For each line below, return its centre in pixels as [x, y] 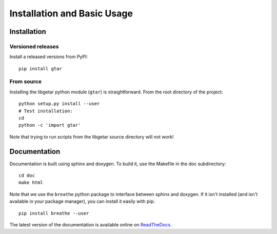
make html [31, 183]
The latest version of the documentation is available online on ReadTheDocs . [91, 225]
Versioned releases [34, 46]
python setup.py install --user [59, 104]
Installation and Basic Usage [71, 13]
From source [26, 82]
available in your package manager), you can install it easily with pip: [82, 201]
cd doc [27, 175]
